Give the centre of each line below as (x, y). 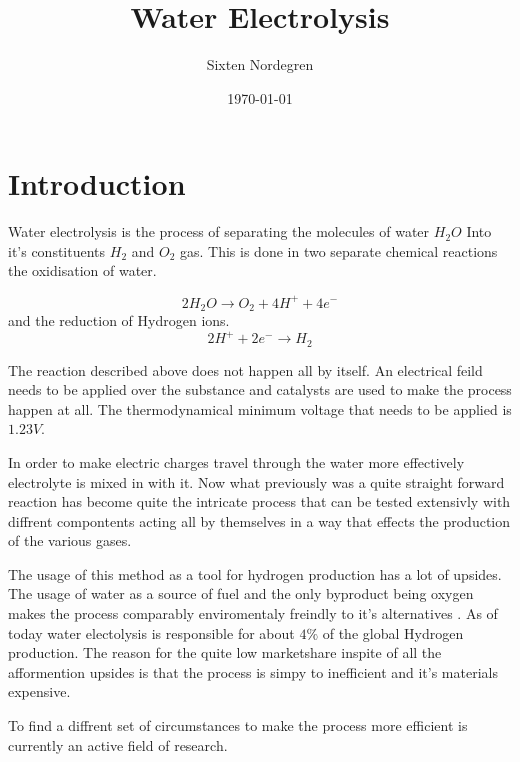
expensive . (39, 691)
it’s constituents (57, 250)
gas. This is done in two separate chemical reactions (339, 250)
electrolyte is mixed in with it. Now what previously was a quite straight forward (256, 481)
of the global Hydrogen (393, 632)
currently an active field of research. (118, 744)
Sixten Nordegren (260, 64)
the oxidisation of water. (82, 270)
